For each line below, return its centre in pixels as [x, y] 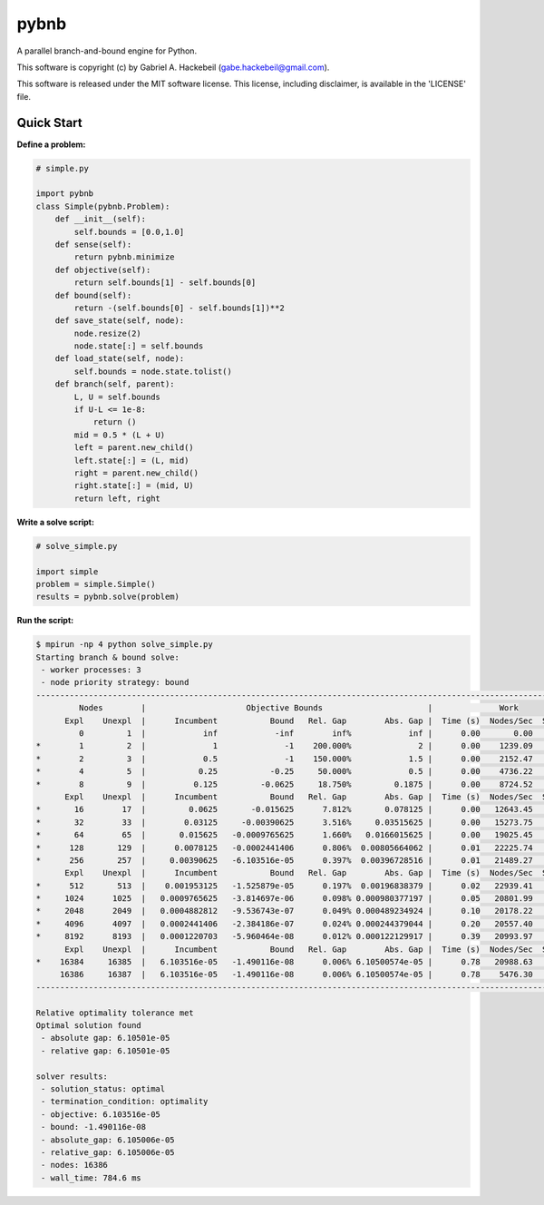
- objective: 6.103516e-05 [101, 1114]
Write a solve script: [56, 522]
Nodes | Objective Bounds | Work [298, 708]
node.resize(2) [108, 333]
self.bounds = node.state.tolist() [153, 371]
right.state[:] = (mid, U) [134, 486]
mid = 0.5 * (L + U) [120, 435]
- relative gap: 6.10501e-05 [106, 1051]
